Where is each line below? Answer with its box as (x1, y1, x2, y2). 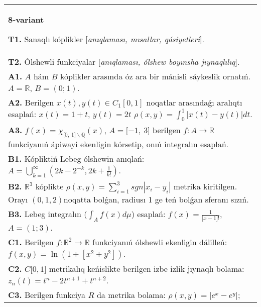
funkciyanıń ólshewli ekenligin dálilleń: (92, 236, 227, 248)
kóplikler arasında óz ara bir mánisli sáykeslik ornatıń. (60, 70, 251, 82)
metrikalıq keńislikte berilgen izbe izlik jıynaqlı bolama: (49, 263, 244, 275)
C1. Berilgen (8, 236, 54, 248)
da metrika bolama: (96, 289, 166, 301)
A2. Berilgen (8, 96, 54, 108)
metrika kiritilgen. (173, 180, 237, 192)
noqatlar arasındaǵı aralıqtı (146, 96, 242, 108)
